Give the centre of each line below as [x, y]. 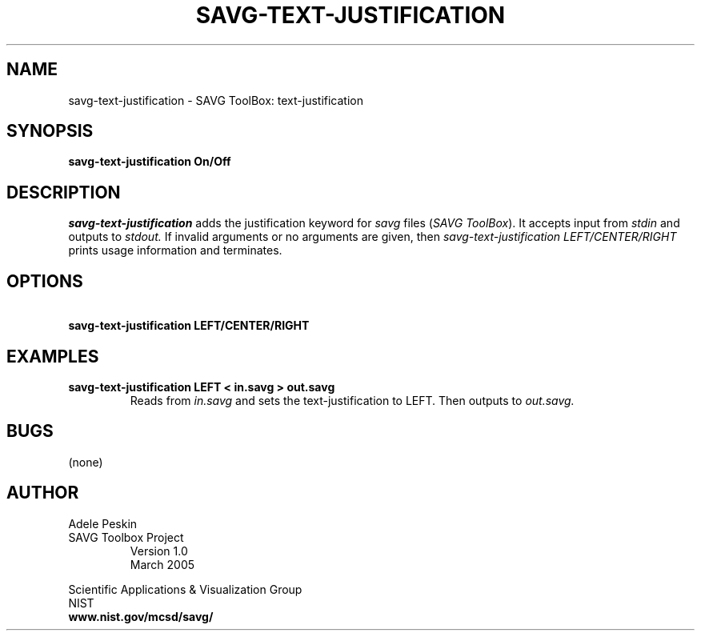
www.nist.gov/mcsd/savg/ [141, 616]
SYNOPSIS [50, 131]
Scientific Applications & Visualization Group [185, 589]
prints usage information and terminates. [175, 250]
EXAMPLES [53, 356]
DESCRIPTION [64, 192]
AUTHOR [43, 493]
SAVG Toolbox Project [126, 537]
